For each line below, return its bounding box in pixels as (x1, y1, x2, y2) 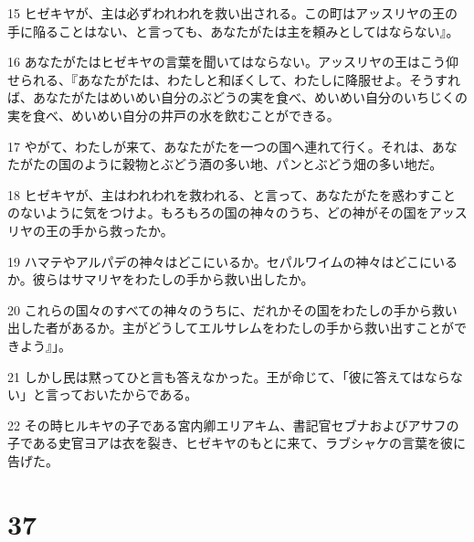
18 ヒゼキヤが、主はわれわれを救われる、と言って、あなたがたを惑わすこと (7, 185, 456, 204)
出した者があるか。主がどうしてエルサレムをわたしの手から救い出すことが (7, 318, 455, 337)
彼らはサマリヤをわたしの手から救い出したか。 (32, 270, 314, 289)
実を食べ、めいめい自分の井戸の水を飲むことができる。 (7, 105, 340, 124)
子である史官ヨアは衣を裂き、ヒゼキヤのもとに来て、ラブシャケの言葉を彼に (7, 433, 466, 452)
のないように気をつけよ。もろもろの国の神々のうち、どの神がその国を (7, 203, 429, 222)
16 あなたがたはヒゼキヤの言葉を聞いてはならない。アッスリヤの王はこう (7, 52, 446, 71)
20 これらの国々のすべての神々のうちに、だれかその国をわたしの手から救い (7, 300, 458, 319)
